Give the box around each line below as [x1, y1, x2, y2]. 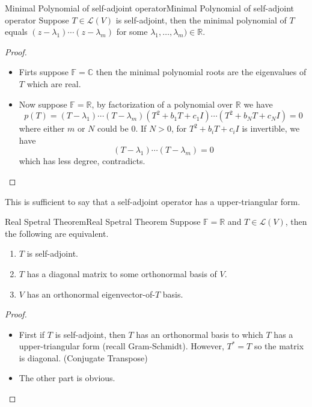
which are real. [26, 77, 81, 90]
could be [97, 122, 129, 135]
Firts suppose [19, 66, 69, 78]
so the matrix [254, 340, 304, 352]
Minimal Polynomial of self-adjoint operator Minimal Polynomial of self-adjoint [5, 2, 294, 14]
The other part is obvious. [19, 372, 115, 384]
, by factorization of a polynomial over [91, 97, 233, 110]
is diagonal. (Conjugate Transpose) [19, 351, 148, 364]
